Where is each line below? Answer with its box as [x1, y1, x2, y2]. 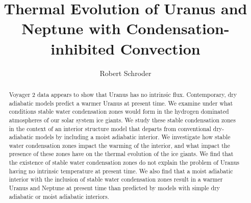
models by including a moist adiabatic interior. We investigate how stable [35, 133, 231, 141]
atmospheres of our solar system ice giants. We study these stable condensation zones [9, 115, 236, 124]
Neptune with [21, 18, 121, 39]
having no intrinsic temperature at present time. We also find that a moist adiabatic [9, 166, 233, 175]
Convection [120, 38, 200, 59]
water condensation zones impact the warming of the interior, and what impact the [9, 141, 230, 149]
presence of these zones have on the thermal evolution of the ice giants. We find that [9, 149, 234, 158]
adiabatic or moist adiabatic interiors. [9, 192, 109, 200]
